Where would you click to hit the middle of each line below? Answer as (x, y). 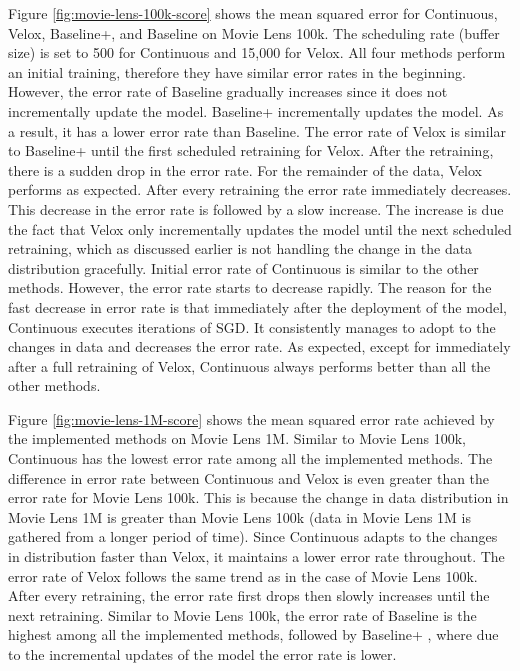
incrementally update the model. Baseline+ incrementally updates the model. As (256, 110)
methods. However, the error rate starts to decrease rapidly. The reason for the (250, 287)
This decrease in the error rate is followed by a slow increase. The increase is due (256, 208)
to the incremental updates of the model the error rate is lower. (202, 654)
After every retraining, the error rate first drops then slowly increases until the (249, 595)
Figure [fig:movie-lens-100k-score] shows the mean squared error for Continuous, (253, 13)
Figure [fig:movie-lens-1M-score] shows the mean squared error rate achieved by (251, 418)
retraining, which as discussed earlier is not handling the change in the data (240, 248)
